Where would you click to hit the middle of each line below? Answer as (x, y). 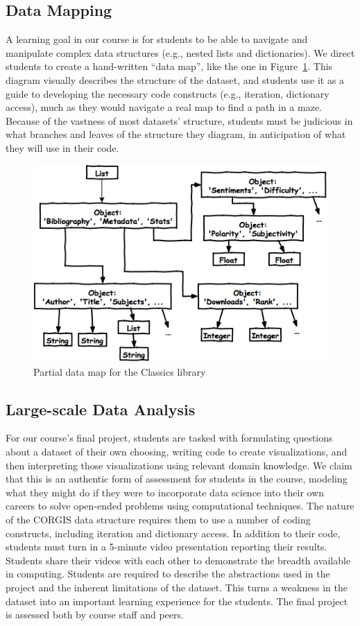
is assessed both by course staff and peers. (95, 615)
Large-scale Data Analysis (101, 409)
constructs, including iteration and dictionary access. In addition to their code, (173, 533)
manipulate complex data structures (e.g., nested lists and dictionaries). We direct (180, 52)
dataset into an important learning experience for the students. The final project (177, 601)
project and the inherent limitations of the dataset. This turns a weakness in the (177, 587)
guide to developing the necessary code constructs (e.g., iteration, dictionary (168, 93)
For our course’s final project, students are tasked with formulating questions (169, 438)
